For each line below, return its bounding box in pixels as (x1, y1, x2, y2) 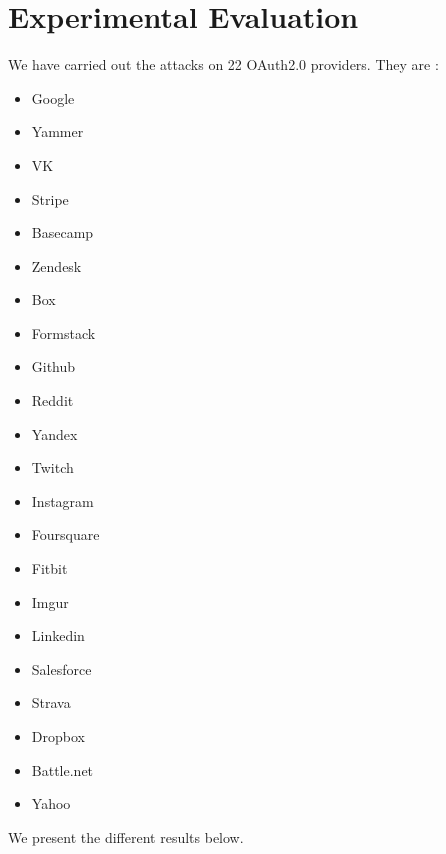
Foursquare (31, 524, 100, 545)
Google (31, 87, 75, 108)
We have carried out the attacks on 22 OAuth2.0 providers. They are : (8, 54, 439, 75)
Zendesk (31, 255, 82, 276)
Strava (31, 692, 71, 713)
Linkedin (31, 625, 85, 646)
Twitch (31, 457, 74, 478)
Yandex (31, 423, 78, 444)
